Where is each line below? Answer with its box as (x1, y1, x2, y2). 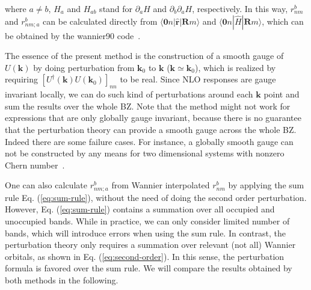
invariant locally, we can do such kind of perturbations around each (5, 88, 253, 100)
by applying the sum (228, 179, 304, 191)
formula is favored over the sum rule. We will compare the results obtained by (5, 262, 292, 274)
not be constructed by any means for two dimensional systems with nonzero (5, 147, 285, 159)
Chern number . (5, 158, 65, 171)
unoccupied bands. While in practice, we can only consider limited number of (5, 214, 290, 227)
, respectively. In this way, (192, 2, 288, 14)
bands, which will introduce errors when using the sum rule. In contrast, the (5, 226, 286, 239)
